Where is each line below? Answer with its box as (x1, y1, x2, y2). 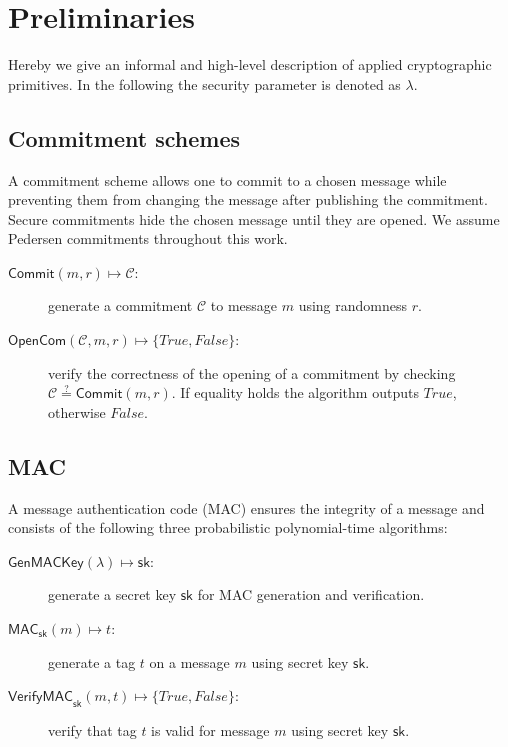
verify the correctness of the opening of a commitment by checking (48, 362, 456, 383)
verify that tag (48, 720, 137, 741)
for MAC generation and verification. (197, 584, 425, 605)
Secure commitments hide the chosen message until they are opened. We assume (8, 208, 500, 229)
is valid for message (151, 720, 270, 741)
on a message (149, 651, 230, 672)
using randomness (298, 295, 408, 316)
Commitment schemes (8, 122, 241, 153)
